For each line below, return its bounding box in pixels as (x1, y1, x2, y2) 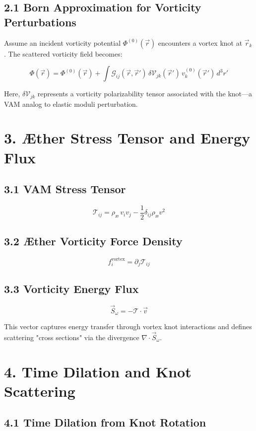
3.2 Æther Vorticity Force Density (4, 233, 183, 249)
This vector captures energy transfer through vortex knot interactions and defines (4, 321, 252, 332)
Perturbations (4, 14, 76, 29)
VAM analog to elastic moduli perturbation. (4, 98, 138, 109)
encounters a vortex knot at (158, 37, 243, 48)
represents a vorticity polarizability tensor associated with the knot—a (37, 88, 253, 99)
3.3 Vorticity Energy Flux (4, 281, 139, 296)
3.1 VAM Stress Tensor (4, 181, 126, 197)
